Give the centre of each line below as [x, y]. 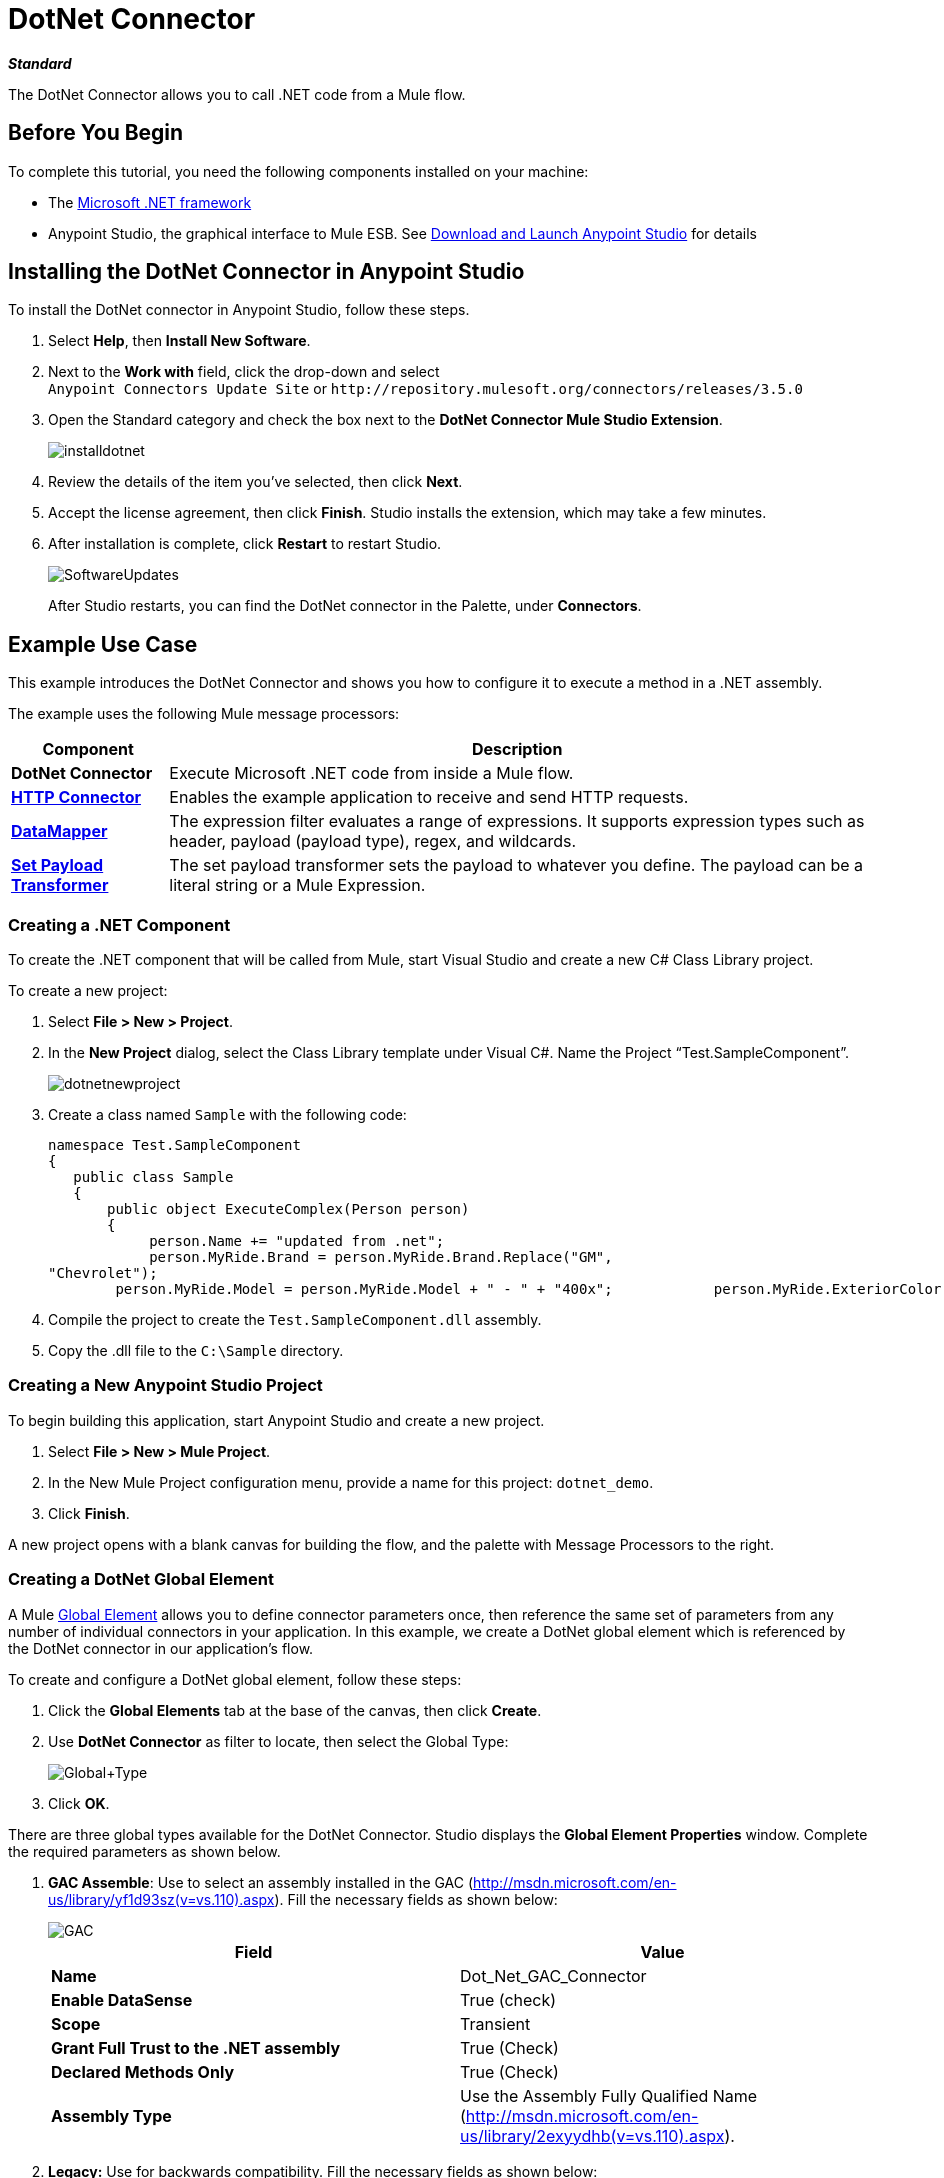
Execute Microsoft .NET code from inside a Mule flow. [371, 773]
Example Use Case [103, 644]
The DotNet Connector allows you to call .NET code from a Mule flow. [237, 94]
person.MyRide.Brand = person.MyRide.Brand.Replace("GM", [381, 1257]
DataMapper [59, 831]
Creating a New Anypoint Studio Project [165, 1385]
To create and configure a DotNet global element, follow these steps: [235, 1679]
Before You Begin [96, 133]
